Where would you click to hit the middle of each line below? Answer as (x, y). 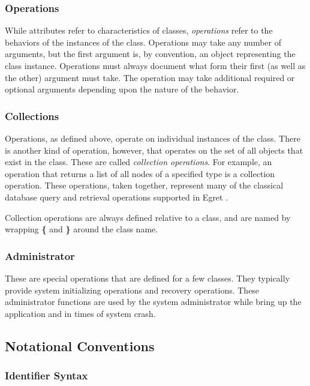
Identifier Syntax (46, 375)
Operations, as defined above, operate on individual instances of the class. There (153, 138)
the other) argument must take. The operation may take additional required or (150, 77)
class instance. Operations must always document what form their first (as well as (155, 65)
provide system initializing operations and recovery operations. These (132, 290)
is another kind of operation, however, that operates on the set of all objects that (154, 150)
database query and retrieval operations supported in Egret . (117, 197)
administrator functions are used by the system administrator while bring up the (153, 302)
